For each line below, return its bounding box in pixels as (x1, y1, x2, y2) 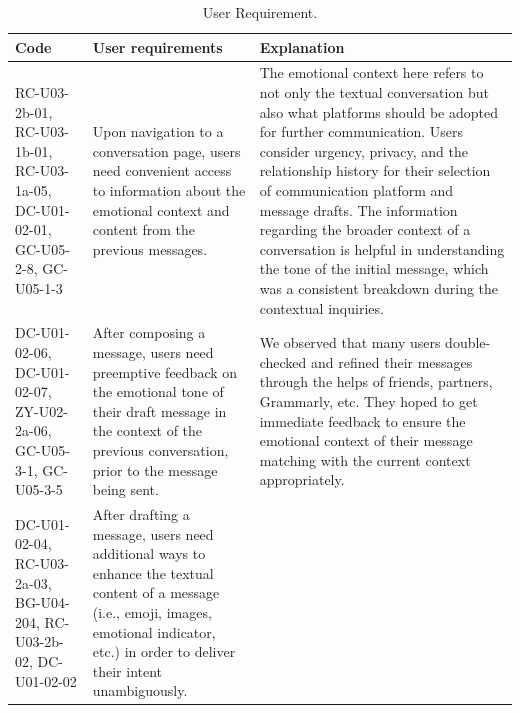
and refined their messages (311, 351, 473, 372)
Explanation (259, 36, 345, 57)
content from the (92, 219, 196, 240)
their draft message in (92, 400, 227, 421)
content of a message (92, 582, 220, 603)
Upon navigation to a (92, 121, 224, 142)
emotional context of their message (259, 430, 473, 451)
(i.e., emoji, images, (92, 601, 212, 622)
